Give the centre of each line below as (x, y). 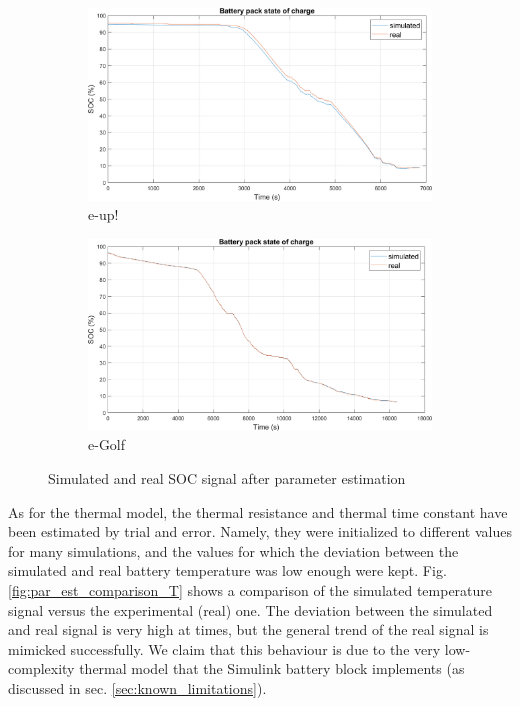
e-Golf (107, 444)
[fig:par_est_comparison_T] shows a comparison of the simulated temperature (250, 589)
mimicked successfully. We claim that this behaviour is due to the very (224, 648)
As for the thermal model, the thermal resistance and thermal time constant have (258, 511)
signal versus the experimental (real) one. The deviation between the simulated (250, 609)
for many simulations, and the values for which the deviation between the (233, 550)
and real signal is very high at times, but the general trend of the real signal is (248, 629)
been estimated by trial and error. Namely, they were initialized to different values (260, 531)
